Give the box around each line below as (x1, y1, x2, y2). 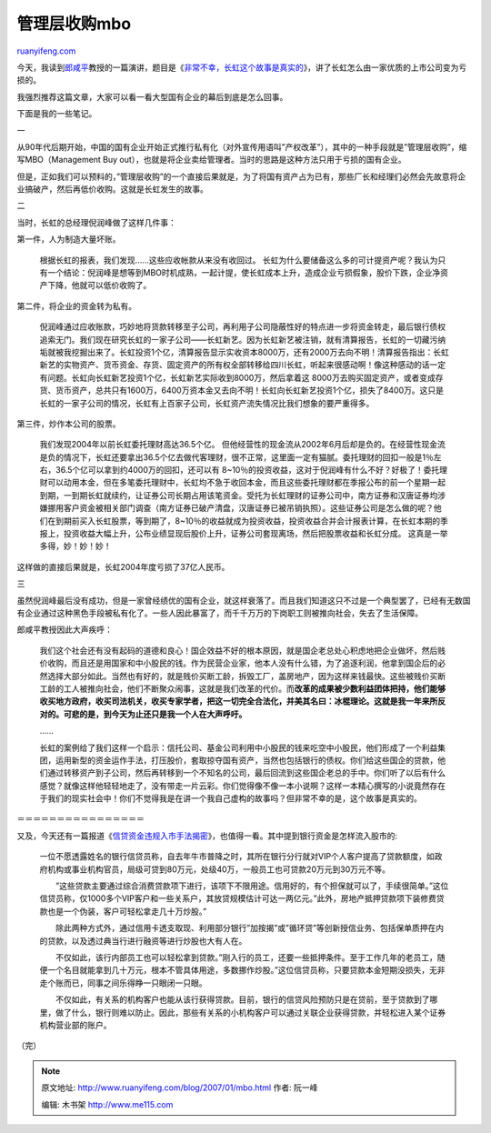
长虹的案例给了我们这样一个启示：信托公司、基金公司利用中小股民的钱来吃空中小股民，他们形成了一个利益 (39, 742, 438, 753)
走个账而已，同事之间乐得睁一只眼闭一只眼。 (39, 978, 207, 988)
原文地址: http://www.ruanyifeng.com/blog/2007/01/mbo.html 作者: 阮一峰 (41, 1082, 318, 1093)
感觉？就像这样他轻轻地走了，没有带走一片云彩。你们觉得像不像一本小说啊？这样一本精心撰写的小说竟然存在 (39, 780, 446, 791)
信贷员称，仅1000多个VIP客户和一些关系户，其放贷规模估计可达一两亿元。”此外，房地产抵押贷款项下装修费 (39, 893, 436, 904)
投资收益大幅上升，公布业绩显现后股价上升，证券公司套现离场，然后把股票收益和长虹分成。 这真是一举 (63, 528, 448, 539)
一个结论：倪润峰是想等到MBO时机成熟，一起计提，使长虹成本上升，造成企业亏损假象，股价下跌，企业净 (46, 267, 441, 278)
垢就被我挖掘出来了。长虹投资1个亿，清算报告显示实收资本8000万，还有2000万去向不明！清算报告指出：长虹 (39, 346, 449, 357)
